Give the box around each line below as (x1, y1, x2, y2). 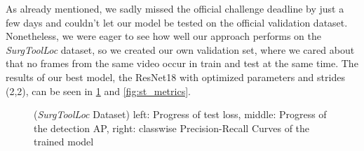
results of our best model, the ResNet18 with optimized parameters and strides (6, 69, 345, 84)
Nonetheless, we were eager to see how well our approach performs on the (6, 29, 322, 43)
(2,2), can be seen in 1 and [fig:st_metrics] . (6, 83, 191, 98)
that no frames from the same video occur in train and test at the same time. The (6, 56, 358, 71)
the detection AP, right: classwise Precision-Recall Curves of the (34, 120, 310, 135)
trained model (34, 134, 94, 149)
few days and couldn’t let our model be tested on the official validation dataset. (6, 15, 348, 29)
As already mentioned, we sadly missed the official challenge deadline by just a (6, 1, 344, 15)
